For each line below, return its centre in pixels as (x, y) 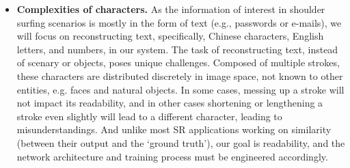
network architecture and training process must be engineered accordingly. (172, 156)
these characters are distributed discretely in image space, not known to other (180, 75)
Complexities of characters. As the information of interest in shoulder (171, 9)
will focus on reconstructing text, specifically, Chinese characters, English (170, 36)
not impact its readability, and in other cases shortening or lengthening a (170, 103)
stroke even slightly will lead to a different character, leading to (149, 116)
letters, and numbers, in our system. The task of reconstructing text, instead (177, 49)
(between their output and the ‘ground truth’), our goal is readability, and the (181, 142)
